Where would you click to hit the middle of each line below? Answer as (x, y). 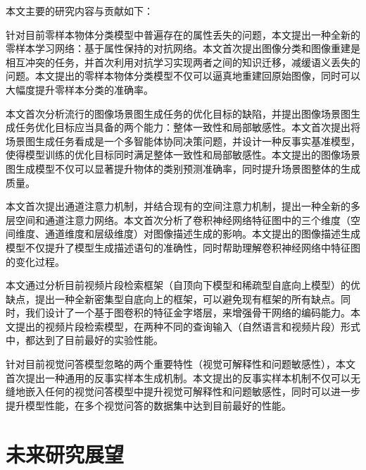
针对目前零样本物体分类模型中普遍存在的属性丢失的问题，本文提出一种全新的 (183, 34)
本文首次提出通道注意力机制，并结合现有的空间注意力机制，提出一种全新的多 (183, 206)
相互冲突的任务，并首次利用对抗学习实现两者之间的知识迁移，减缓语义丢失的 (183, 62)
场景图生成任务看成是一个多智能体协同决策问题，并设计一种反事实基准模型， (183, 141)
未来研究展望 (65, 453)
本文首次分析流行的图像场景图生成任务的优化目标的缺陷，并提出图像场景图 (178, 113)
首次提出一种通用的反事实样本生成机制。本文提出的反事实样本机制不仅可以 (178, 377)
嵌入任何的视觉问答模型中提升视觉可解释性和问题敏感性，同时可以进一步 (193, 391)
